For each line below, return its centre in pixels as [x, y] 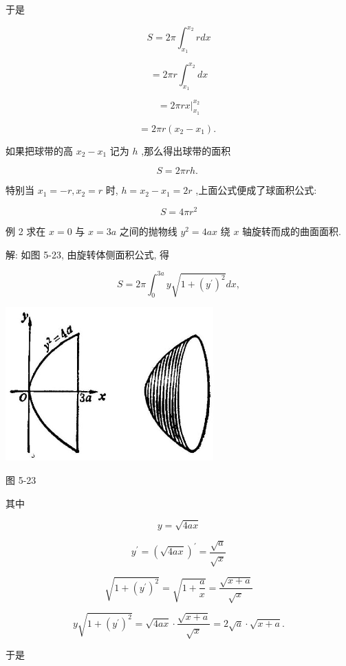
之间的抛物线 [148, 231]
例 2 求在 [26, 231]
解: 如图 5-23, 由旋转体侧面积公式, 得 [87, 254]
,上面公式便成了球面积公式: [256, 190]
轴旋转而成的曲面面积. [292, 231]
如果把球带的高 [39, 150]
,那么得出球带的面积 [186, 150]
